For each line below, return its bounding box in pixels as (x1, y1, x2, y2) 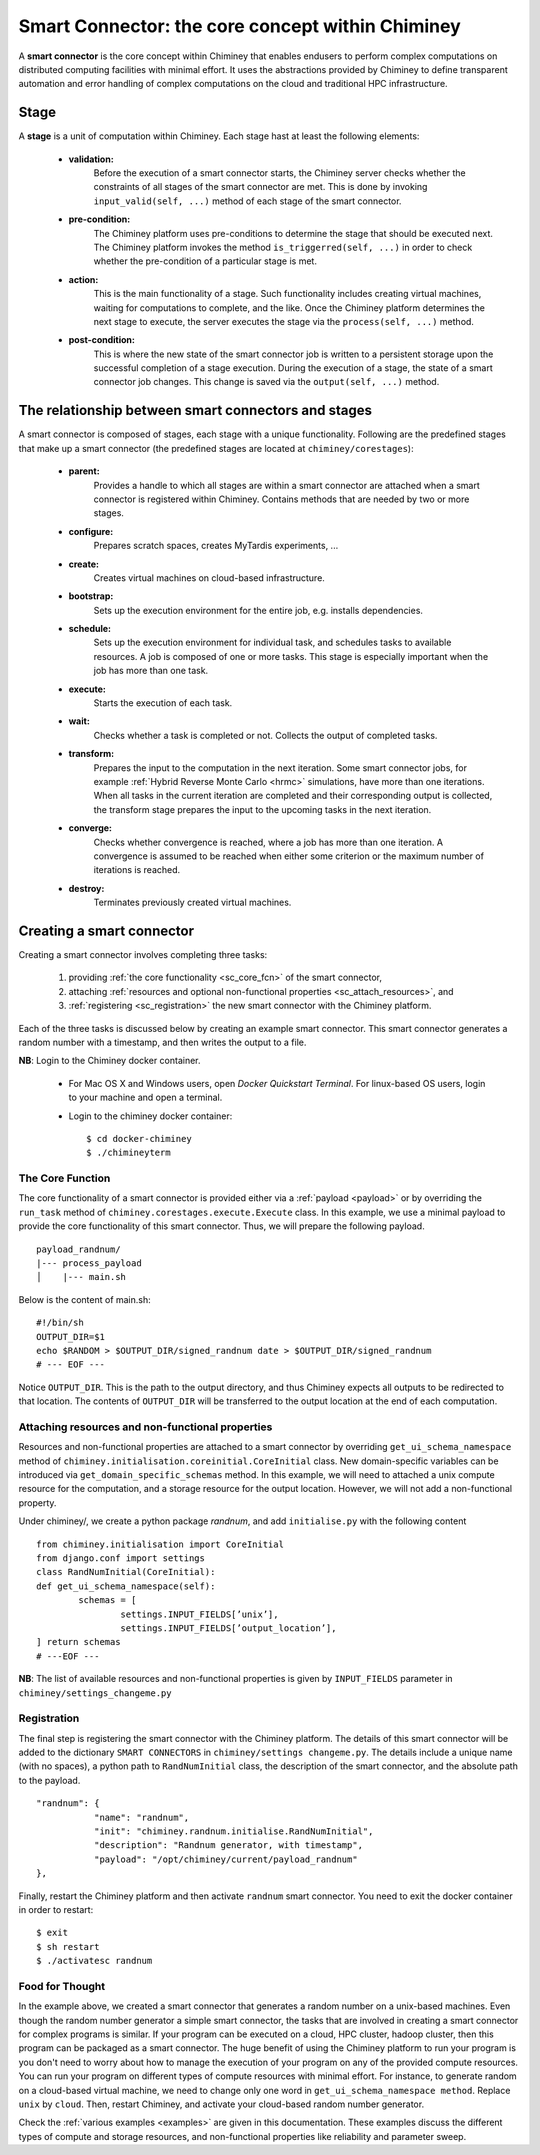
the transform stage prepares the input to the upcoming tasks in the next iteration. (93, 803, 432, 815)
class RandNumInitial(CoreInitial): (36, 1566, 216, 1578)
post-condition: (68, 334, 135, 346)
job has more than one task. (93, 665, 209, 677)
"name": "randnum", (93, 1811, 190, 1823)
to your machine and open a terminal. (68, 1091, 223, 1104)
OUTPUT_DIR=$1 (36, 1331, 105, 1342)
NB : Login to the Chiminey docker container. (18, 1055, 201, 1067)
